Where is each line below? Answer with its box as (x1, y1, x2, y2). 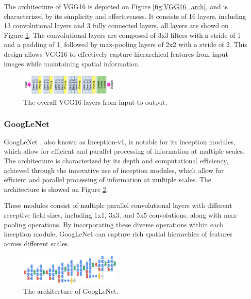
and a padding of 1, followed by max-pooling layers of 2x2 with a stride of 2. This (4, 39, 247, 49)
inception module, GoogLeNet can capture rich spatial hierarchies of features (4, 229, 233, 239)
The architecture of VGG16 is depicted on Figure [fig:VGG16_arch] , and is (4, 1, 228, 11)
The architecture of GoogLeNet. (23, 285, 118, 296)
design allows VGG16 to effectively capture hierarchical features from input (4, 48, 228, 59)
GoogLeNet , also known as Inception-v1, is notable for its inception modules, (4, 136, 235, 146)
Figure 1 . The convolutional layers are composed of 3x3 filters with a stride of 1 (4, 30, 241, 40)
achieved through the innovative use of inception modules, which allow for (4, 165, 224, 175)
